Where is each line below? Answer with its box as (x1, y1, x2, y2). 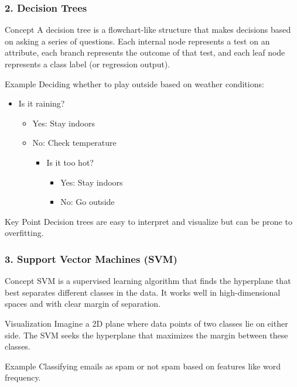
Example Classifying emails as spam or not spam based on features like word (5, 359, 281, 372)
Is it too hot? (46, 156, 94, 168)
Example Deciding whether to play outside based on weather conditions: (5, 77, 264, 90)
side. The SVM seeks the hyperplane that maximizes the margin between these (5, 328, 288, 341)
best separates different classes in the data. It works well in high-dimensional (5, 286, 281, 298)
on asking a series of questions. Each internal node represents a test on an (5, 35, 270, 47)
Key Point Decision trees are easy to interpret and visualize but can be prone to (5, 215, 292, 227)
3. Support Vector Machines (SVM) (5, 251, 177, 266)
